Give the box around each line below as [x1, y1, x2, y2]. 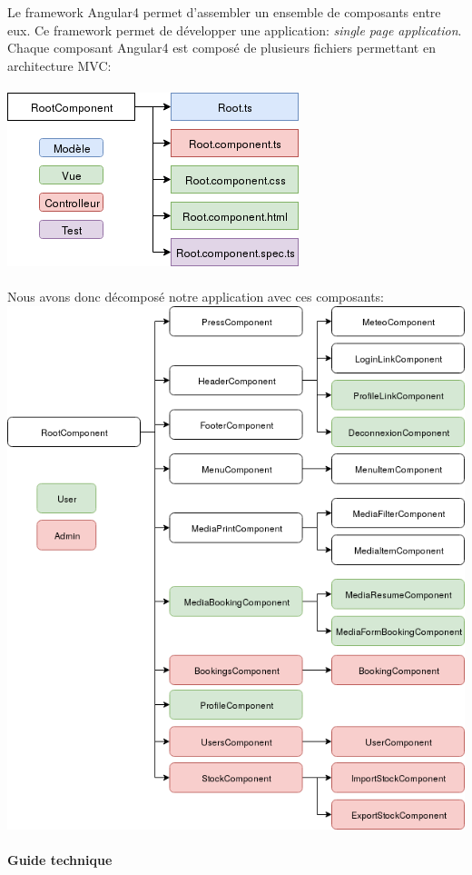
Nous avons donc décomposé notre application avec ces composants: [7, 287, 385, 306]
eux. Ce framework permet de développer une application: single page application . [7, 20, 462, 39]
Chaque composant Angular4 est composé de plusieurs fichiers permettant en [7, 38, 436, 57]
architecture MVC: [7, 55, 112, 75]
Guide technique [7, 850, 113, 870]
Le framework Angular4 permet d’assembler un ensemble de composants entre [7, 3, 441, 21]
